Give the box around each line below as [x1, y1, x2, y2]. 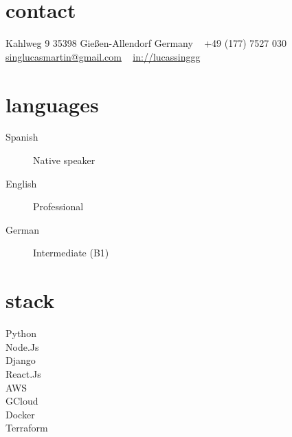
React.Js [5, 366, 41, 380]
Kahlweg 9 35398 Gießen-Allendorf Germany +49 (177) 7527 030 [5, 36, 287, 50]
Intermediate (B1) [33, 245, 109, 260]
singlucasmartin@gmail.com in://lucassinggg [5, 49, 201, 63]
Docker [5, 407, 35, 421]
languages [5, 90, 99, 118]
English [5, 176, 37, 190]
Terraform [5, 420, 48, 435]
